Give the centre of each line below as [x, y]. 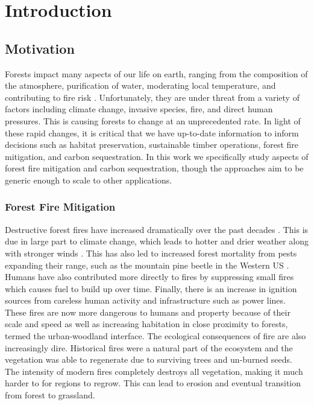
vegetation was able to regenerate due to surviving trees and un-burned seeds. [149, 359]
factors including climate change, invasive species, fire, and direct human [139, 109]
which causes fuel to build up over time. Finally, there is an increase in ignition [151, 288]
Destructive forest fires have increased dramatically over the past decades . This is [157, 229]
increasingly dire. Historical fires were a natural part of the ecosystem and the [149, 347]
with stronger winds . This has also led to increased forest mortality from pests [151, 253]
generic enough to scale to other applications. [89, 180]
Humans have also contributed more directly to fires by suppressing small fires [149, 277]
